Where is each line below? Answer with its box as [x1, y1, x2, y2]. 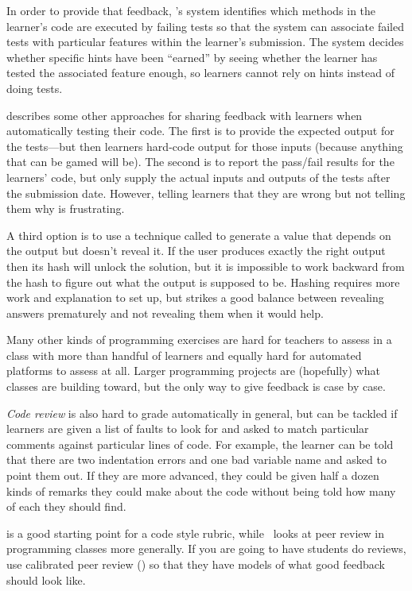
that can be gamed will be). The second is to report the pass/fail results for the [6, 153, 395, 170]
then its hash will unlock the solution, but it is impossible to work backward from [6, 257, 405, 274]
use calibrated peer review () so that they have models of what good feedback [6, 556, 385, 572]
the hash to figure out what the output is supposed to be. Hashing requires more [6, 273, 400, 290]
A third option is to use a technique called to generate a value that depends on [6, 226, 391, 243]
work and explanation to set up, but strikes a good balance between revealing [6, 289, 384, 306]
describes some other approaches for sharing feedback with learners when [6, 106, 363, 123]
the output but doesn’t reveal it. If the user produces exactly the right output [6, 242, 386, 259]
